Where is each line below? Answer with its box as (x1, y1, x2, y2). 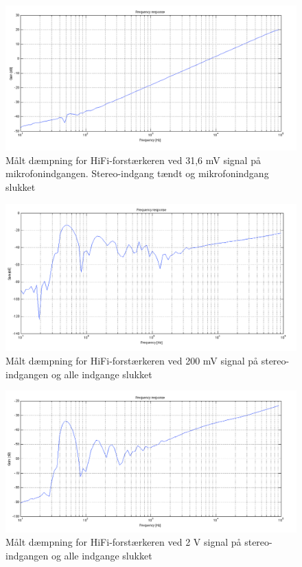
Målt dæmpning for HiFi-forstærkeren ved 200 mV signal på (5, 354, 259, 368)
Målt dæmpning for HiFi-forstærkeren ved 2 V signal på (5, 535, 242, 549)
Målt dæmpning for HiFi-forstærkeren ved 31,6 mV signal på (5, 152, 261, 167)
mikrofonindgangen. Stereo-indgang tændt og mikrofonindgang (5, 166, 269, 181)
